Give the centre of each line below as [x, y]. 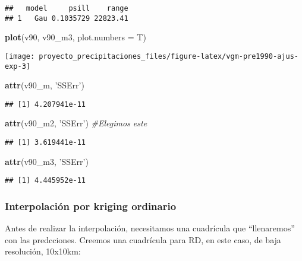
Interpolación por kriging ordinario [91, 206]
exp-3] [18, 66]
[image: [20, 56]
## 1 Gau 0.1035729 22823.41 [67, 18]
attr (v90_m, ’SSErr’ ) [45, 85]
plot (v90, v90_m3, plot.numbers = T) [75, 37]
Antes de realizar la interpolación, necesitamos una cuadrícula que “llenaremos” [150, 228]
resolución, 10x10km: [43, 251]
